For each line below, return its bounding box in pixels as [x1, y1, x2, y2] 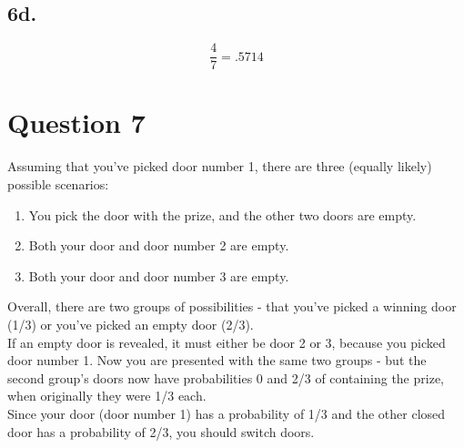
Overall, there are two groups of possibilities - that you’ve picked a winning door [7, 297, 457, 316]
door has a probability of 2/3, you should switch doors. [7, 422, 315, 441]
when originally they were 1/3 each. [7, 386, 207, 405]
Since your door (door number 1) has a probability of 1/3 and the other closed [7, 403, 446, 423]
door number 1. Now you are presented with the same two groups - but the [7, 351, 427, 370]
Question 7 [7, 104, 146, 141]
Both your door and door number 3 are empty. [28, 266, 289, 285]
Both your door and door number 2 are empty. [28, 236, 289, 255]
